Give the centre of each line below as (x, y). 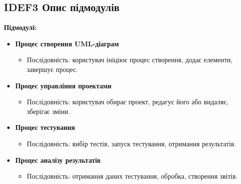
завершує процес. (53, 69)
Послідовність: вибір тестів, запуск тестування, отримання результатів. (131, 143)
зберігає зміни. (48, 111)
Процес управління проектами (63, 85)
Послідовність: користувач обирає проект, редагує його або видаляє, (128, 102)
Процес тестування (45, 127)
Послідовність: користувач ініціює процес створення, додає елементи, (130, 60)
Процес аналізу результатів (58, 160)
